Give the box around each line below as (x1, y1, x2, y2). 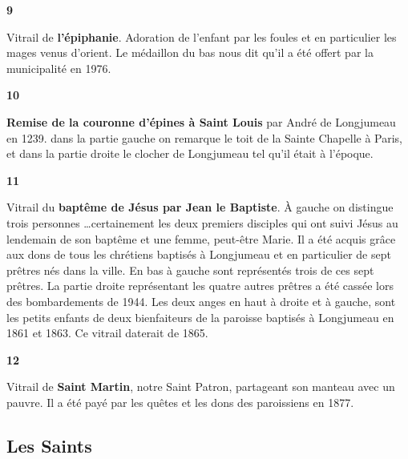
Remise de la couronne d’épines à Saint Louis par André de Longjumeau (6, 113, 396, 130)
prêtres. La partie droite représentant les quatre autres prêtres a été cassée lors (6, 277, 394, 294)
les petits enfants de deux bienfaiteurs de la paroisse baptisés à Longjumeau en (6, 308, 394, 325)
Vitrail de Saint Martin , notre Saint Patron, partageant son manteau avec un (6, 378, 395, 395)
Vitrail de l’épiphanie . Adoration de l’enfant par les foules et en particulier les (6, 28, 397, 45)
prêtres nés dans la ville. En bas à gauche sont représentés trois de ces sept (6, 261, 374, 278)
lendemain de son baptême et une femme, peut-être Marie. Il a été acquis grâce (6, 230, 396, 247)
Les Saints (6, 433, 92, 457)
